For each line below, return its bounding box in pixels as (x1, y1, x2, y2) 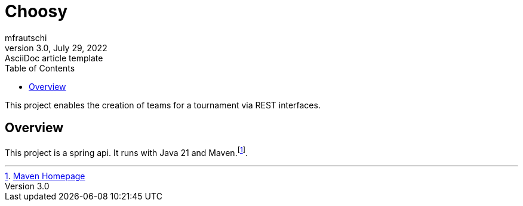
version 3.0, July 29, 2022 (5, 42, 107, 53)
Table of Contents (5, 63, 75, 73)
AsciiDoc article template (5, 52, 103, 63)
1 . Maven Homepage (5, 171, 85, 182)
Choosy (5, 1, 68, 21)
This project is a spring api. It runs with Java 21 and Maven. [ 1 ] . (5, 145, 248, 158)
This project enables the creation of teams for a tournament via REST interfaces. (5, 99, 321, 110)
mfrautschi (5, 32, 47, 43)
